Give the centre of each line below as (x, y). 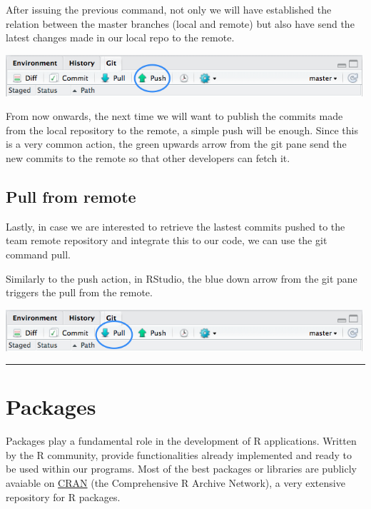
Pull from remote (71, 196)
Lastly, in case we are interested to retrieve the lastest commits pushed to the (176, 226)
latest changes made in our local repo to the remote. (120, 37)
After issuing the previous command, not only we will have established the (169, 9)
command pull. (39, 254)
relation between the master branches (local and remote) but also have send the (180, 23)
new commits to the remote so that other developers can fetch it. (148, 157)
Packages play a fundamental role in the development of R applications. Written (181, 441)
